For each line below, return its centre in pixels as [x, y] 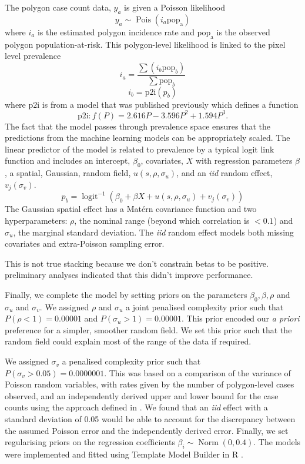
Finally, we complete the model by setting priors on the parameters [126, 294]
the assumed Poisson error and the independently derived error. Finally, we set [147, 430]
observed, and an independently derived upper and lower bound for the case [142, 395]
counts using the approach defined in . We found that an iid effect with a [136, 407]
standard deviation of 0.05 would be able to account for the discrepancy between [150, 419]
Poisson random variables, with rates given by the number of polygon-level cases [150, 384]
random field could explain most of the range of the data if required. [128, 341]
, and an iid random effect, [224, 173]
